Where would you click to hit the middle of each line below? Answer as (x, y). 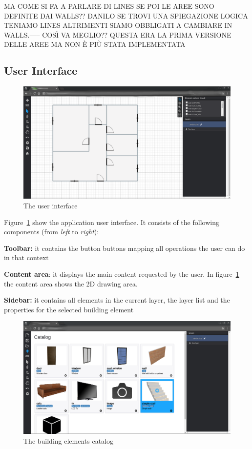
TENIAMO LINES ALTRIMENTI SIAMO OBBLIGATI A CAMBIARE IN (118, 25)
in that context (26, 257)
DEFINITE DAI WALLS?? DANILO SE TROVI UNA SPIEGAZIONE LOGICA (126, 15)
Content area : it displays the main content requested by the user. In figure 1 (122, 274)
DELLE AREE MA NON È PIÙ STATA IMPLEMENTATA (95, 44)
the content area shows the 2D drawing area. (71, 283)
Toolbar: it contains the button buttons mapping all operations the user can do (125, 248)
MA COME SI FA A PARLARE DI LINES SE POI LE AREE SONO (109, 6)
